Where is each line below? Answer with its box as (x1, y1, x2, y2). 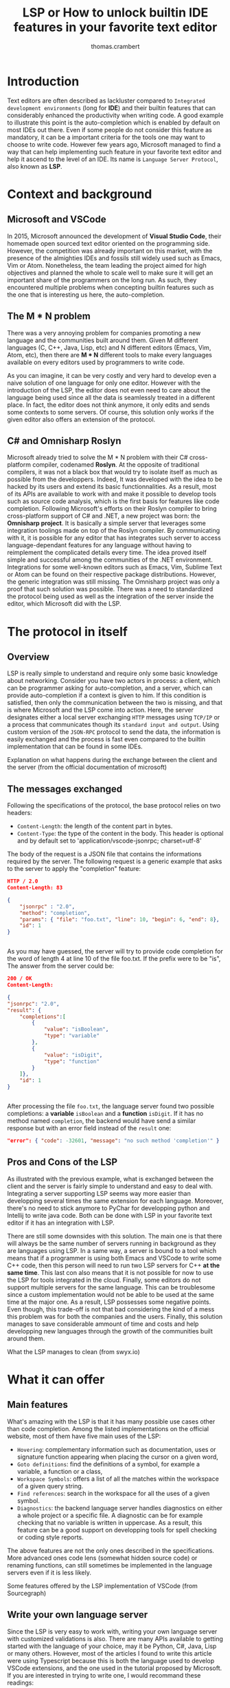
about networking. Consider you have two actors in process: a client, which (7, 677, 221, 685)
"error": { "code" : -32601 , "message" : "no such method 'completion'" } (7, 1137, 220, 1144)
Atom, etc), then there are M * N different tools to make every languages (7, 350, 213, 359)
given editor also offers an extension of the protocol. (7, 415, 156, 423)
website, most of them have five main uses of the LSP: (7, 1432, 161, 1440)
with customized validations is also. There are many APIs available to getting (7, 1634, 223, 1643)
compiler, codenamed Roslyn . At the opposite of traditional (32, 461, 200, 469)
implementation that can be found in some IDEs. (7, 742, 143, 751)
